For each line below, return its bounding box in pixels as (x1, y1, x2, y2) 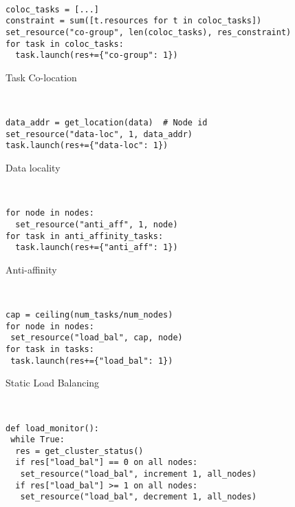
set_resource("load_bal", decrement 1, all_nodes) (20, 492, 257, 502)
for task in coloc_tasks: (6, 39, 124, 49)
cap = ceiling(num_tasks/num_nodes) (6, 310, 173, 320)
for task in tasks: (6, 344, 94, 354)
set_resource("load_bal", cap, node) (10, 333, 183, 343)
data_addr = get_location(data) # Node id (6, 118, 208, 128)
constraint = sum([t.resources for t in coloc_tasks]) (6, 16, 262, 26)
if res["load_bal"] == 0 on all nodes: (15, 457, 198, 468)
